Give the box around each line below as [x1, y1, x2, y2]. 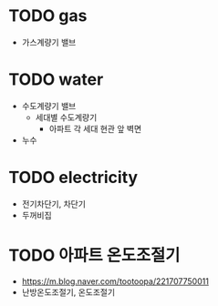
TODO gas [8, 5, 88, 26]
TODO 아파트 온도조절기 [8, 245, 181, 265]
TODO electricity [8, 168, 139, 188]
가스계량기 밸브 [21, 36, 77, 47]
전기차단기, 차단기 [21, 198, 86, 209]
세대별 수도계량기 [35, 111, 98, 123]
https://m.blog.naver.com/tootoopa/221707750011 [21, 275, 209, 287]
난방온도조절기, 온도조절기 [21, 286, 116, 297]
